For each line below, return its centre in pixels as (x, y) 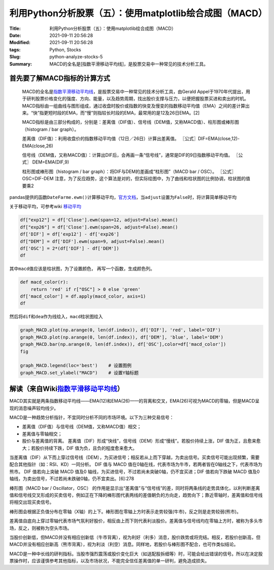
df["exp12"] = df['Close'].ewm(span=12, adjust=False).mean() (99, 220)
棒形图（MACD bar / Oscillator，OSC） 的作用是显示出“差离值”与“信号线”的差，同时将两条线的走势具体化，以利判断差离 (135, 488)
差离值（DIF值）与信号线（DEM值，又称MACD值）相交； (82, 427)
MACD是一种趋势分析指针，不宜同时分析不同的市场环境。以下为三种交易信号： (92, 417)
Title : (15, 28)
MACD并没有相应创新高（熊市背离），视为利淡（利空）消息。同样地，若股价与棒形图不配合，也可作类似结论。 (124, 544)
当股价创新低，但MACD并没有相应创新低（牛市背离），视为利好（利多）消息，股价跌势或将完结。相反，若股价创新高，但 (135, 537)
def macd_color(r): (44, 282)
